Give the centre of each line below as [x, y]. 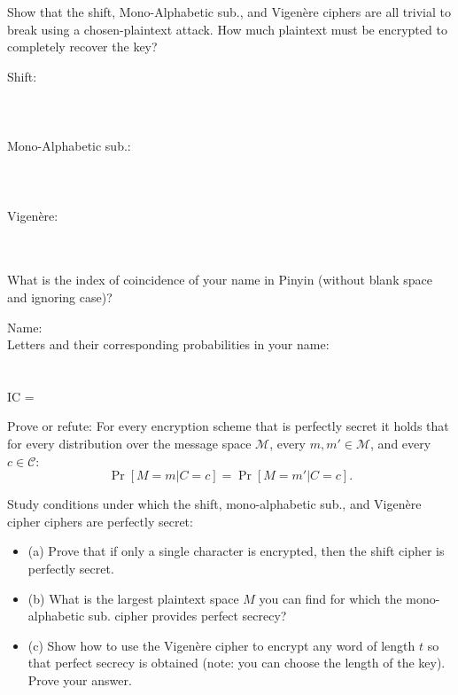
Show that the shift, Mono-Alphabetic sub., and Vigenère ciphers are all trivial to [229, 12]
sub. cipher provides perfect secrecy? [187, 616]
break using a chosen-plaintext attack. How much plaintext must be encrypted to [227, 29]
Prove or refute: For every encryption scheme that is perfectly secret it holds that [228, 426]
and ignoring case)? [60, 297]
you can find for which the [330, 598]
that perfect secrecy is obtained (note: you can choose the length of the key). [237, 663]
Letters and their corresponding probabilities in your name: [168, 344]
